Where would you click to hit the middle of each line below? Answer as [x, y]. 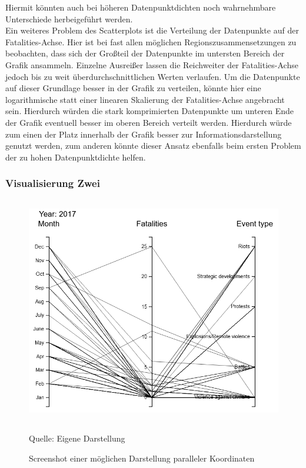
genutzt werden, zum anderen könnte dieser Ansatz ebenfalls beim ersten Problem [153, 146]
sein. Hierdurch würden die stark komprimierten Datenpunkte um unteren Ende [150, 111]
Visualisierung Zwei [53, 183]
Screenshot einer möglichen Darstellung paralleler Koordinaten [142, 458]
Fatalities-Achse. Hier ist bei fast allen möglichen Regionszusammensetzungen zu [151, 41]
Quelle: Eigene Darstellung [77, 438]
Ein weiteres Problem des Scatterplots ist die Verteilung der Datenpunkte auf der [152, 30]
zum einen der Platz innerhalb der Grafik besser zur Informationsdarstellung [144, 134]
